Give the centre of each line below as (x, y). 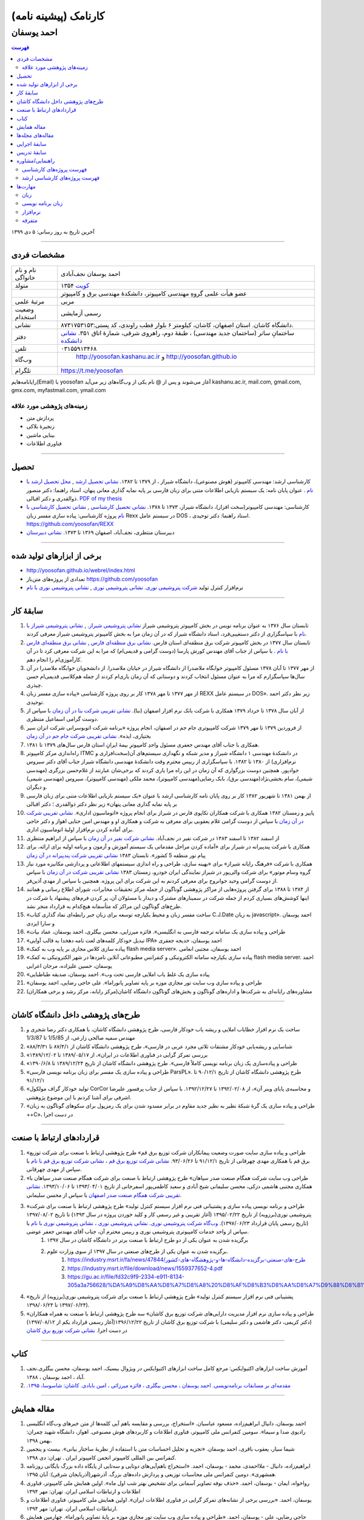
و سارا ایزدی (40, 923)
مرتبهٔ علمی (30, 301)
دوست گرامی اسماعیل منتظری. (62, 719)
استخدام (25, 317)
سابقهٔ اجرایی (32, 143)
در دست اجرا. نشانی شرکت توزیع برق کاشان (77, 1330)
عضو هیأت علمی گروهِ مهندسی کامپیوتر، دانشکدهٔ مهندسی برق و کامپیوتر (154, 293)
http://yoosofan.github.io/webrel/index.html (81, 570)
